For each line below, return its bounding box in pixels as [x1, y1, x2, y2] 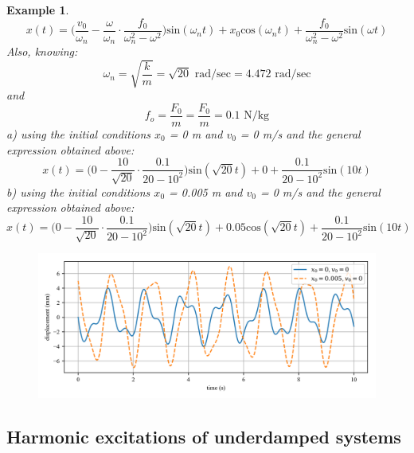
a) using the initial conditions [6, 125, 151, 142]
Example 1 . [6, 2, 69, 18]
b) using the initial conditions [6, 183, 150, 200]
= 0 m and [169, 125, 223, 142]
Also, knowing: [6, 43, 78, 60]
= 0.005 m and [169, 183, 243, 200]
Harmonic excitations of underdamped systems [6, 424, 401, 448]
